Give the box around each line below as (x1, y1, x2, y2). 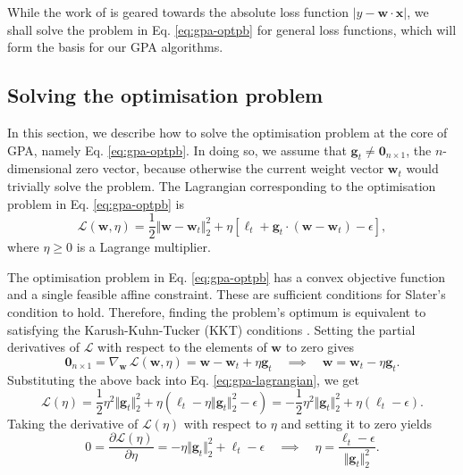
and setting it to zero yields (281, 413, 432, 432)
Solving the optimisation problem (7, 81, 324, 109)
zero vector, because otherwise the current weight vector (76, 159, 384, 178)
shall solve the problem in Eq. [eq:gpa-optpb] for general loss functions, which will (7, 20, 457, 38)
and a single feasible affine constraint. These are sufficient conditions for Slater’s (7, 285, 446, 304)
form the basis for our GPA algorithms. (7, 37, 223, 56)
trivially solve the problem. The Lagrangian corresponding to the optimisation (7, 176, 436, 195)
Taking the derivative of (7, 413, 139, 432)
